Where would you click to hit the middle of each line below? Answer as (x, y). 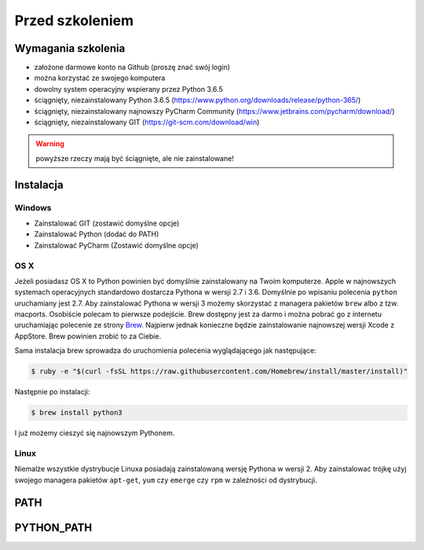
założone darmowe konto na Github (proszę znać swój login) (132, 68)
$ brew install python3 (77, 413)
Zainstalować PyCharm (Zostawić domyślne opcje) (117, 245)
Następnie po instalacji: (52, 392)
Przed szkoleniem (74, 20)
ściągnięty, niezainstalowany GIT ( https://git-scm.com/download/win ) (147, 123)
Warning (50, 144)
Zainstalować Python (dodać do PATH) (97, 234)
